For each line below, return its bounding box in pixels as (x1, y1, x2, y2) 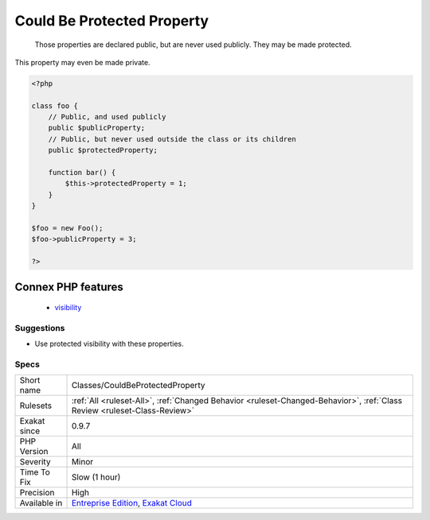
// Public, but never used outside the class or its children (48, 134, 296, 143)
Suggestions (14, 322, 65, 333)
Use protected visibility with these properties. (34, 339, 185, 349)
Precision (19, 487, 55, 499)
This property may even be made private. (14, 57, 150, 67)
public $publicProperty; (48, 123, 146, 133)
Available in (19, 498, 63, 509)
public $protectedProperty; (48, 146, 158, 155)
